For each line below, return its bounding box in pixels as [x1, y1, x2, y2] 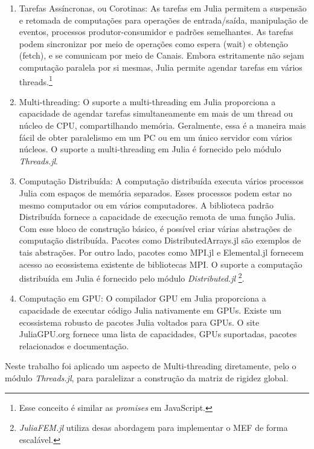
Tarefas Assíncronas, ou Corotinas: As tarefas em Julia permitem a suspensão [19, 2, 307, 14]
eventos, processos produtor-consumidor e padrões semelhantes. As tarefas [19, 25, 293, 38]
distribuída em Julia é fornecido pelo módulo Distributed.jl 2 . [19, 270, 245, 284]
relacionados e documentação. [19, 339, 129, 352]
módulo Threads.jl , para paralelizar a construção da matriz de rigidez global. [5, 371, 289, 384]
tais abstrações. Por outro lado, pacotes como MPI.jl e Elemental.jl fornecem [19, 245, 304, 258]
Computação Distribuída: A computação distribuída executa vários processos [19, 175, 304, 187]
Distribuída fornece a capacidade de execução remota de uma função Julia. [19, 210, 296, 223]
